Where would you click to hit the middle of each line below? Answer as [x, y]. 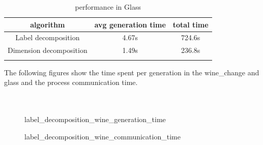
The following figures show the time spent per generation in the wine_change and [132, 72]
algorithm [48, 24]
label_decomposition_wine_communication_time [103, 136]
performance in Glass [108, 7]
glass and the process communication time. [71, 82]
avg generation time [130, 24]
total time [191, 24]
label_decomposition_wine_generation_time [95, 119]
